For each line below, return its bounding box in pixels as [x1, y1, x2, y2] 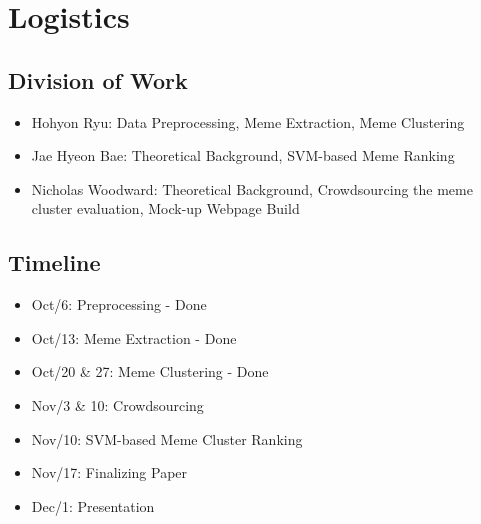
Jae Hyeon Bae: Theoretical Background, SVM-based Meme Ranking [31, 145, 455, 166]
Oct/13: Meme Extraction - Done [31, 327, 237, 348]
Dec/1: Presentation [31, 495, 155, 516]
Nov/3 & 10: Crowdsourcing [31, 394, 204, 415]
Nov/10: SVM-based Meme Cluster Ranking [31, 428, 303, 449]
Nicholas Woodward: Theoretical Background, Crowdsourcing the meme [31, 178, 473, 199]
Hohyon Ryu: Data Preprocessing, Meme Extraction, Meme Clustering [31, 111, 465, 132]
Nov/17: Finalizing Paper [31, 462, 188, 483]
